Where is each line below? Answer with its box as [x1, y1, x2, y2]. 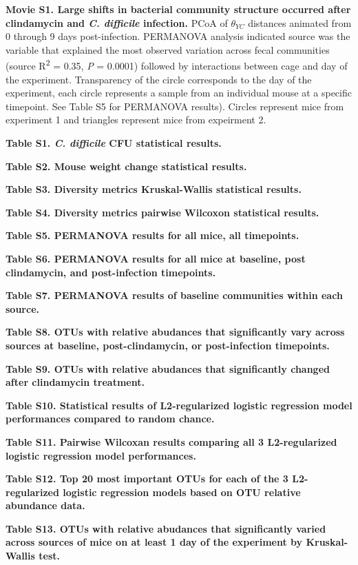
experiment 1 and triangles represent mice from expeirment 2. [6, 112, 266, 127]
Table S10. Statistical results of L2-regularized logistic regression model [6, 398, 352, 412]
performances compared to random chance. [6, 411, 215, 426]
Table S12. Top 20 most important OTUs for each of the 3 [6, 471, 288, 486]
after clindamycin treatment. [6, 375, 145, 389]
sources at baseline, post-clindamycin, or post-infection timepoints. [6, 338, 330, 352]
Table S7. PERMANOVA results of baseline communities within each [6, 288, 343, 302]
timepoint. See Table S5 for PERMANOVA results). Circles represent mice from [6, 99, 344, 113]
